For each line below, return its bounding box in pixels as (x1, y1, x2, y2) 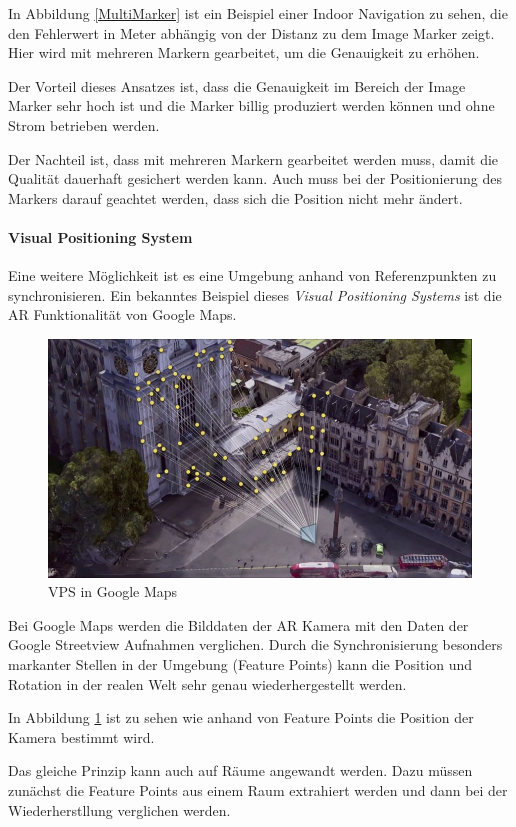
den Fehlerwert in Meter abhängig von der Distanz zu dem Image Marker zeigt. (8, 22, 495, 43)
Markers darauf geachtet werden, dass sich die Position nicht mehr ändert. (8, 187, 463, 208)
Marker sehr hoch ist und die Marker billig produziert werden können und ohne (8, 95, 495, 116)
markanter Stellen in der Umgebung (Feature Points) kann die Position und (8, 654, 473, 675)
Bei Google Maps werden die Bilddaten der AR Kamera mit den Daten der (8, 614, 469, 635)
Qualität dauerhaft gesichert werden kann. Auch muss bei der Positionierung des (8, 168, 502, 189)
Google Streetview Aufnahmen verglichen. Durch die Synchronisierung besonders (8, 634, 503, 655)
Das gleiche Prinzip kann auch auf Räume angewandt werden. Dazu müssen (8, 760, 473, 781)
